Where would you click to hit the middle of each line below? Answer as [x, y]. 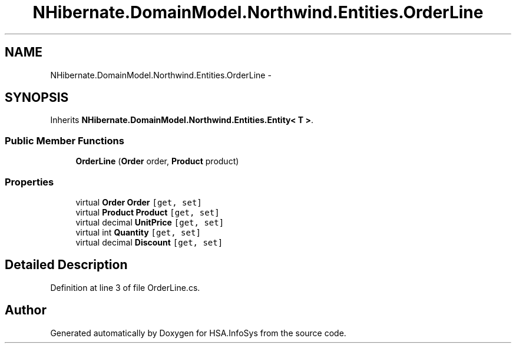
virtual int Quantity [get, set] [138, 232]
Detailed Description [66, 265]
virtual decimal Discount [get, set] [149, 242]
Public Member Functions [64, 140]
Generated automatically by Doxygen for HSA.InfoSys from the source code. [198, 333]
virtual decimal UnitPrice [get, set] [150, 222]
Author [26, 310]
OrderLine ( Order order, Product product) [157, 161]
